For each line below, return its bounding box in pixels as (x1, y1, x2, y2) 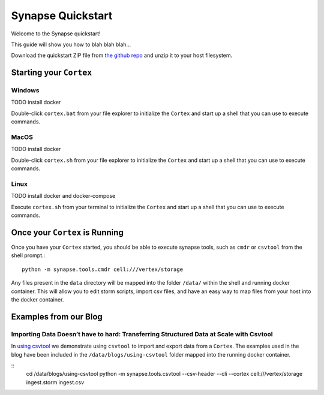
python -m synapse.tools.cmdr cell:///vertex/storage (22, 266, 183, 273)
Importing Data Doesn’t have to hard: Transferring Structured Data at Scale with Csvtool (11, 330, 273, 338)
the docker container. (11, 296, 64, 303)
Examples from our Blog (11, 312, 103, 322)
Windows (11, 86, 40, 95)
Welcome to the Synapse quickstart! (11, 30, 101, 37)
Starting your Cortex (11, 68, 92, 78)
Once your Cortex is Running (11, 227, 124, 237)
